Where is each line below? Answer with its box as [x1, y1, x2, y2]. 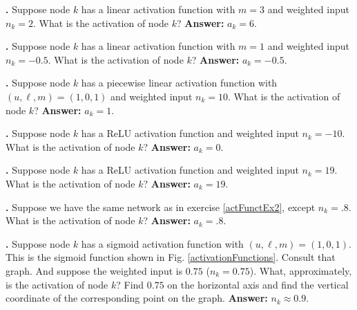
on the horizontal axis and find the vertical [167, 277, 349, 291]
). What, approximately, [249, 263, 352, 277]
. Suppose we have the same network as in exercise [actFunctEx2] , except [6, 199, 316, 214]
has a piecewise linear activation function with [81, 75, 278, 90]
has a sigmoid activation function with [81, 236, 244, 250]
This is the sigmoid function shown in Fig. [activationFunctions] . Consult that [6, 250, 336, 264]
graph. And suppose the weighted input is [6, 263, 183, 277]
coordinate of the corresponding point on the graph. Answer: [6, 291, 268, 305]
